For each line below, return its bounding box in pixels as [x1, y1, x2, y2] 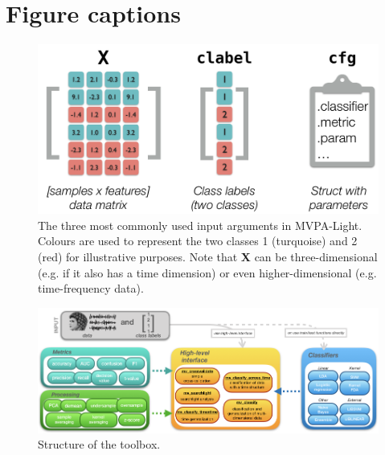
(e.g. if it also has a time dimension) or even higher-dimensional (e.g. [38, 264, 377, 281]
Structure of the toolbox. [38, 436, 161, 453]
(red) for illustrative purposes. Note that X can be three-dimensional [38, 248, 378, 265]
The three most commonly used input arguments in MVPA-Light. [38, 216, 362, 233]
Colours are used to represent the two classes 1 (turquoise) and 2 [38, 232, 358, 249]
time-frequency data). [38, 280, 144, 297]
